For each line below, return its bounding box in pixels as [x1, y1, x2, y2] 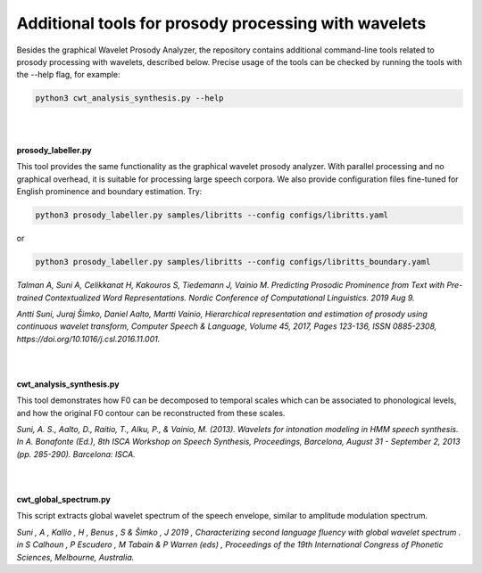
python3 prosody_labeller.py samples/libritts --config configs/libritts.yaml [35, 210, 388, 220]
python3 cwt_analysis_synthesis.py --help [35, 94, 224, 103]
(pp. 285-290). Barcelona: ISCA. [16, 448, 136, 459]
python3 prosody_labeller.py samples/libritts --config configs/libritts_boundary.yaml [35, 257, 431, 267]
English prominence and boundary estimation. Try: [16, 186, 203, 197]
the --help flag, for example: [16, 70, 120, 80]
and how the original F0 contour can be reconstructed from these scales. [16, 407, 286, 418]
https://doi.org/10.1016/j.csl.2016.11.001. [16, 333, 161, 344]
